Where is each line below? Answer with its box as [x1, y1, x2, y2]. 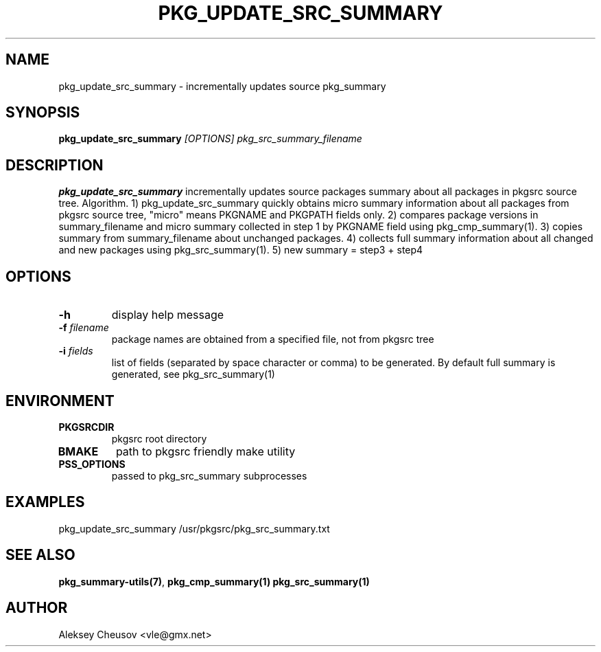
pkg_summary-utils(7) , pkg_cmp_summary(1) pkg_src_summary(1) [58, 575, 370, 587]
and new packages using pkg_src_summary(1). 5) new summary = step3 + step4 [58, 244, 423, 256]
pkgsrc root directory [111, 432, 207, 445]
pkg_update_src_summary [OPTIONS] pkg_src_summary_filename [58, 133, 362, 145]
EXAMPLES [5, 493, 85, 511]
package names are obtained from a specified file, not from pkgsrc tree [111, 333, 434, 346]
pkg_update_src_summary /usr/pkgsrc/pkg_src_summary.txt [58, 522, 330, 535]
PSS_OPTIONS [58, 458, 126, 470]
